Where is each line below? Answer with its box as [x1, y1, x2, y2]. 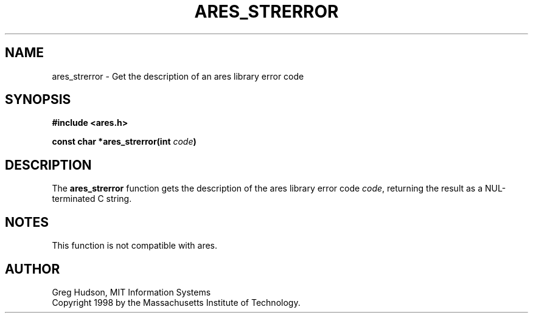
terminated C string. [52, 193, 132, 204]
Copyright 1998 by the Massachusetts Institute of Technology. [52, 297, 301, 308]
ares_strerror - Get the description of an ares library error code [52, 71, 304, 81]
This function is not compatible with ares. [52, 240, 218, 251]
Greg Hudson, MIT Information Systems [52, 286, 211, 297]
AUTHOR [5, 261, 60, 277]
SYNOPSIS [5, 92, 71, 108]
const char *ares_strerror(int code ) [52, 136, 197, 147]
